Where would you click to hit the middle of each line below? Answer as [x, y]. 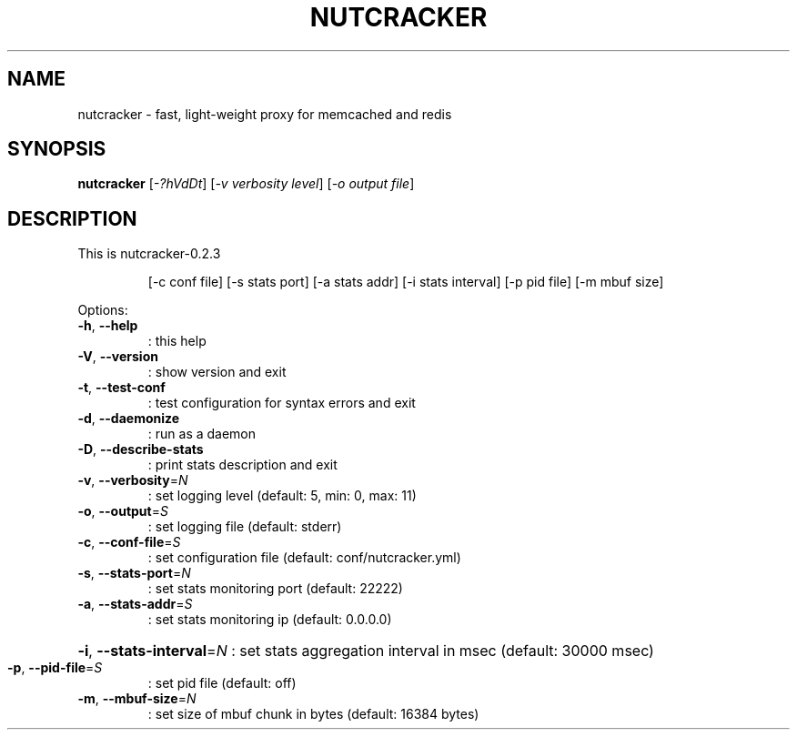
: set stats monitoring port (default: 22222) [275, 589]
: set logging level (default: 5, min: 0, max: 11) [282, 496]
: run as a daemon [202, 434]
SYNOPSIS [57, 149]
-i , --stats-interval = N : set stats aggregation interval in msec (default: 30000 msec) [366, 651]
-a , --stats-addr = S [135, 604]
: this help [177, 341]
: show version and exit [217, 372]
